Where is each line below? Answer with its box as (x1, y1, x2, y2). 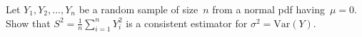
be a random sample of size (79, 2, 198, 16)
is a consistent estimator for (126, 15, 248, 30)
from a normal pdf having (212, 2, 325, 16)
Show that (6, 15, 51, 30)
